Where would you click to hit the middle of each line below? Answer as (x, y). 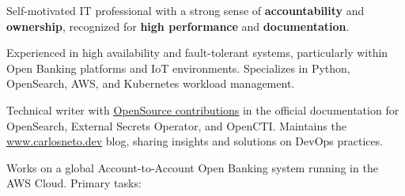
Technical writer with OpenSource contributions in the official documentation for (203, 109)
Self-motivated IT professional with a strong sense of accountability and (185, 10)
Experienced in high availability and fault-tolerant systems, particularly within (197, 53)
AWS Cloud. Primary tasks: (74, 183)
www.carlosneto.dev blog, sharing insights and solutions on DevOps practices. (195, 141)
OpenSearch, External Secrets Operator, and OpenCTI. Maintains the (176, 125)
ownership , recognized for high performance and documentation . (178, 26)
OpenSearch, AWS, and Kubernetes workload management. (151, 83)
